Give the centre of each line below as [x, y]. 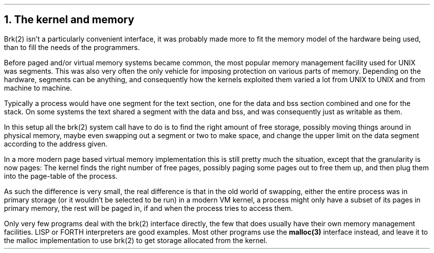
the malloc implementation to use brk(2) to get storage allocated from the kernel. [136, 240]
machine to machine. [38, 88]
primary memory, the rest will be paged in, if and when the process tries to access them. [149, 208]
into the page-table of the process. [61, 176]
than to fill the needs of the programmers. [72, 47]
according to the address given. [56, 144]
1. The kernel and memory [69, 20]
